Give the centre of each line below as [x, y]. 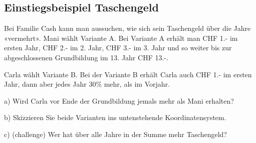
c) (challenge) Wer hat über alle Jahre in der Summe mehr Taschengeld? [115, 134]
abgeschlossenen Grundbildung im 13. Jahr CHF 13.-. [86, 57]
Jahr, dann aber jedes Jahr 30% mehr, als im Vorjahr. [87, 84]
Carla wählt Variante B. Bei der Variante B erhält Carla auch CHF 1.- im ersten [128, 74]
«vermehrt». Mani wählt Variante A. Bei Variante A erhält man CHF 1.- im [121, 38]
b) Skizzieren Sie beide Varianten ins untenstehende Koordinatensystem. [115, 117]
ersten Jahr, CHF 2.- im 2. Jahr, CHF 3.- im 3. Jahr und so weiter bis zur [118, 48]
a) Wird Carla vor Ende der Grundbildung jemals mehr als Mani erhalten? [119, 100]
